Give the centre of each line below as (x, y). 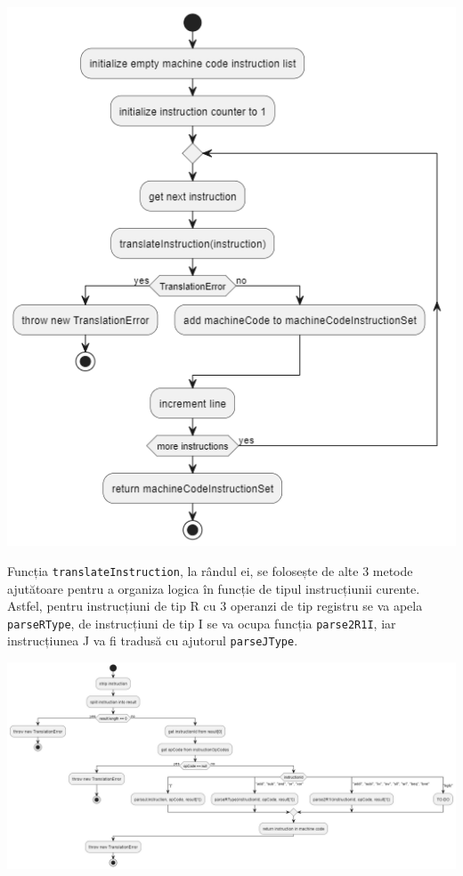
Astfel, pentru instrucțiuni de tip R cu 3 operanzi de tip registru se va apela (215, 606)
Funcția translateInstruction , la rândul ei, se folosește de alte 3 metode (210, 570)
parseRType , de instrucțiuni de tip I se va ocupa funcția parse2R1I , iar (202, 623)
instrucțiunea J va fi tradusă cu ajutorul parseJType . (153, 641)
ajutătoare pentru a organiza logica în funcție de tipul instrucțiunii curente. (214, 588)
